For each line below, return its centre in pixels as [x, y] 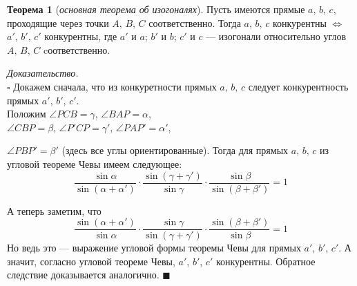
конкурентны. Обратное [266, 261]
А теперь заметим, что [54, 210]
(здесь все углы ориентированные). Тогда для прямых [175, 150]
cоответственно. [77, 49]
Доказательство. [43, 73]
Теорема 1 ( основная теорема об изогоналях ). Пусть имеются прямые [156, 9]
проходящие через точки [58, 22]
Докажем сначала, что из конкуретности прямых [115, 86]
